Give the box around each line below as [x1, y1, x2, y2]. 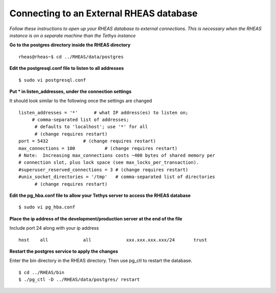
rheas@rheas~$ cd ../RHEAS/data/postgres [18, 54, 124, 60]
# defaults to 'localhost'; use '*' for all [34, 124, 148, 130]
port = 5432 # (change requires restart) [18, 138, 156, 144]
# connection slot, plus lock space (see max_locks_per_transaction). [18, 160, 199, 165]
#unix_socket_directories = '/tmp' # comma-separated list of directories [18, 174, 216, 180]
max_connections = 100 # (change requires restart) [18, 145, 178, 151]
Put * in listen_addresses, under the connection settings [9, 88, 132, 94]
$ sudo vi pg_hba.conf [18, 204, 76, 210]
